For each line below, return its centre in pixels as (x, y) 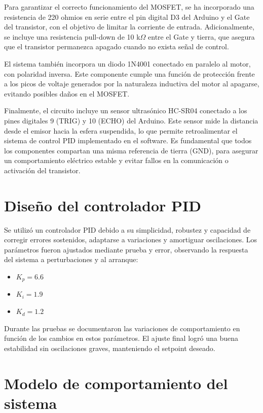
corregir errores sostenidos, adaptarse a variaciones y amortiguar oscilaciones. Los (131, 240)
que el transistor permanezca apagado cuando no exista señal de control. (117, 46)
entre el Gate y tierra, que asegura (201, 36)
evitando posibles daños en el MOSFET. (67, 93)
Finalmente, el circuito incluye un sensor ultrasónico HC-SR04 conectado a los (126, 110)
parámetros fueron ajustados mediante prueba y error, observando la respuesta (126, 249)
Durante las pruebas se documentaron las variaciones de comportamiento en (122, 328)
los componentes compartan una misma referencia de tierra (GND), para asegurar (131, 150)
